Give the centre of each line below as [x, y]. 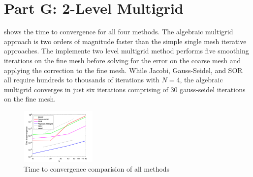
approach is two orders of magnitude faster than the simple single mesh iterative [125, 41]
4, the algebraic [200, 80]
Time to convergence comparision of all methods [97, 169]
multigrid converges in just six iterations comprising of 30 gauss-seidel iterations [125, 89]
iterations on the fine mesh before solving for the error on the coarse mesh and [123, 60]
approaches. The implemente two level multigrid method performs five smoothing [126, 51]
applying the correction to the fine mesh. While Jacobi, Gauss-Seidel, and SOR [123, 70]
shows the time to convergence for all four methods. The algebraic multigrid [119, 32]
